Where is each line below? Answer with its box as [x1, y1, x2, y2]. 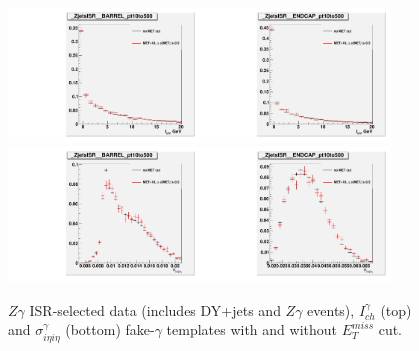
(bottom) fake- [65, 319, 155, 340]
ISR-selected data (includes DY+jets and [29, 299, 281, 320]
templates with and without [166, 319, 338, 340]
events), [307, 299, 355, 320]
